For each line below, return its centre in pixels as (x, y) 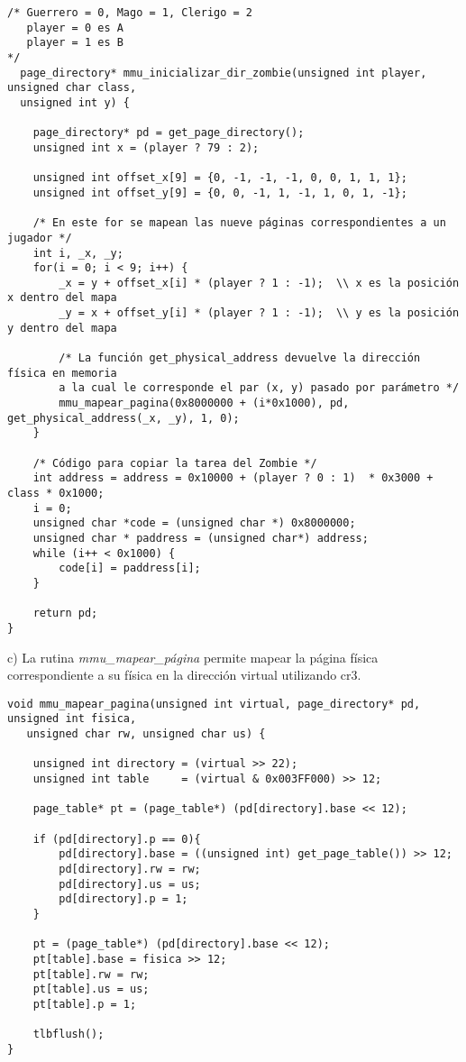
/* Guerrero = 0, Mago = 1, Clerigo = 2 (130, 13)
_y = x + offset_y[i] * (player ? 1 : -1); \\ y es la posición (259, 313)
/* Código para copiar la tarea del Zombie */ (175, 463)
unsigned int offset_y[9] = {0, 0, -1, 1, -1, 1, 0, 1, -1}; (220, 192)
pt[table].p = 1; (85, 1004)
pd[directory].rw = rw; (130, 869)
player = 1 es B (75, 43)
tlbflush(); (69, 1035)
